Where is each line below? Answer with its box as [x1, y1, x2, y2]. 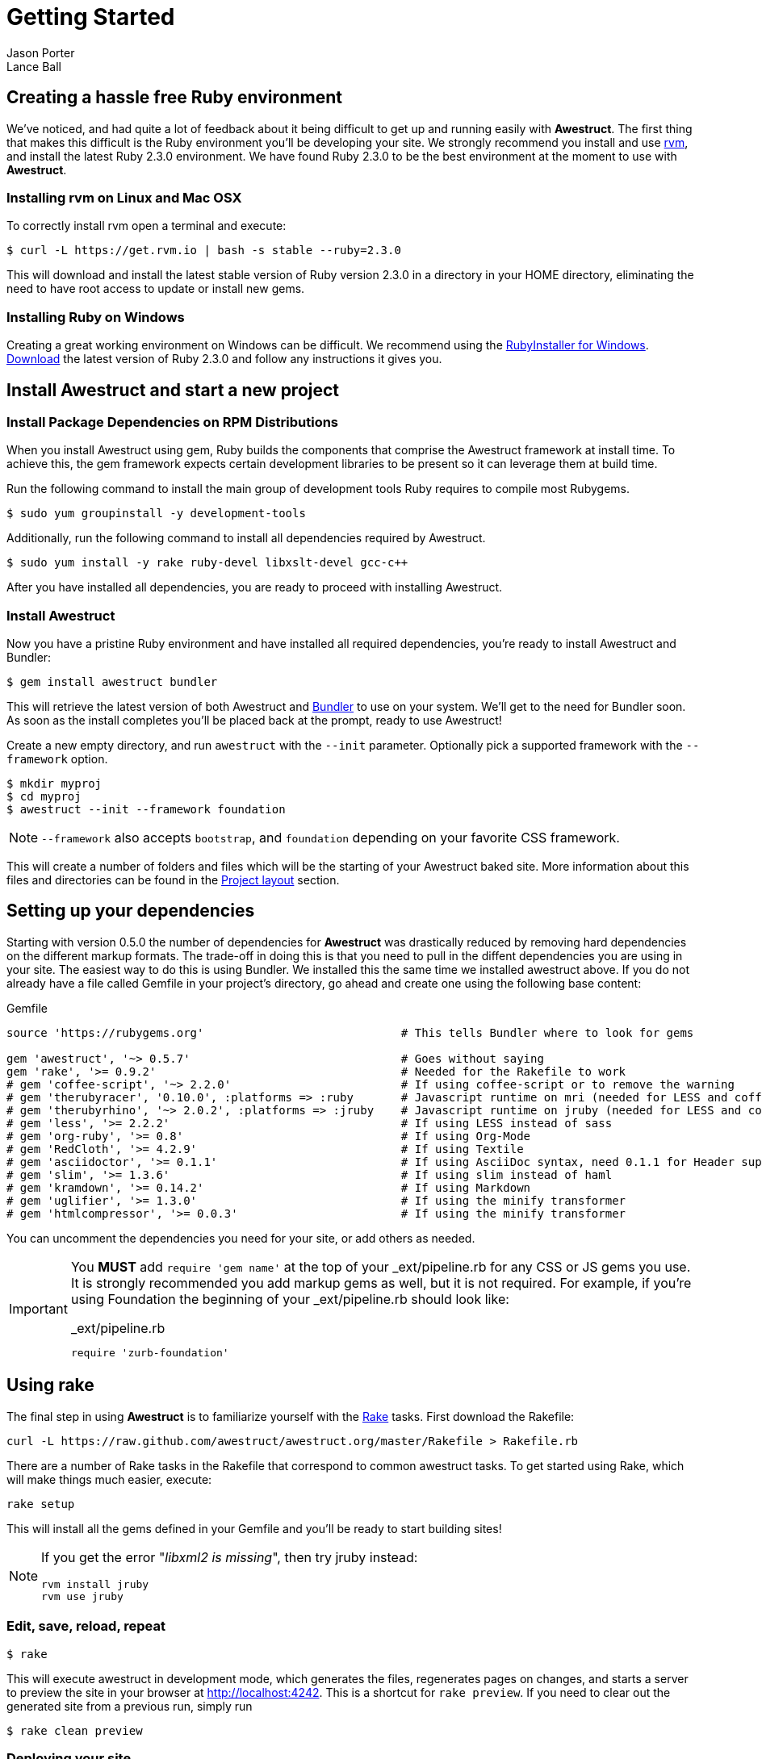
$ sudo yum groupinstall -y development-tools [6, 507, 306, 520]
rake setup [6, 1497, 75, 1510]
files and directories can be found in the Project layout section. [6, 873, 340, 888]
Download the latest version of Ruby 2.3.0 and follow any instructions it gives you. [6, 352, 442, 366]
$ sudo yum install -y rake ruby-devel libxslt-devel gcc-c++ [6, 556, 408, 570]
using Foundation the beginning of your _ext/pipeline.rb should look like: [70, 1290, 509, 1307]
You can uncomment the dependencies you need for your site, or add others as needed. [6, 1230, 475, 1245]
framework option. [6, 752, 108, 767]
